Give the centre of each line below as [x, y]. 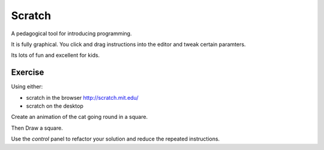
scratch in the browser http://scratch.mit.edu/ [82, 97]
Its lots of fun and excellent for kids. [55, 55]
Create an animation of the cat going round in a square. [79, 117]
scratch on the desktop [55, 106]
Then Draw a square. [37, 128]
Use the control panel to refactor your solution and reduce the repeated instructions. [115, 139]
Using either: [27, 87]
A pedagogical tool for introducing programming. [71, 33]
